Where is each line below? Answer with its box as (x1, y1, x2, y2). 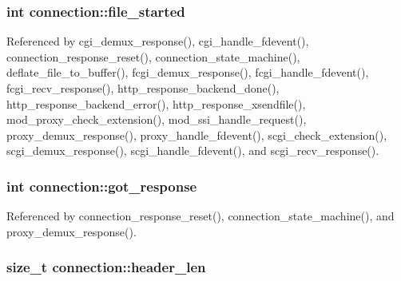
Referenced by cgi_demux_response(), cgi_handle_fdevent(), (6, 33, 309, 49)
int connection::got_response (6, 176, 197, 196)
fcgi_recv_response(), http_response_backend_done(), (6, 80, 280, 96)
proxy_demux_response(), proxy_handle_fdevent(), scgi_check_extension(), (6, 126, 387, 143)
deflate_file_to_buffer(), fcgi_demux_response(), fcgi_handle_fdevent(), (6, 64, 369, 81)
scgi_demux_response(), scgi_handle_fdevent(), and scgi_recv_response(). (6, 142, 379, 159)
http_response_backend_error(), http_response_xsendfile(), (6, 95, 306, 112)
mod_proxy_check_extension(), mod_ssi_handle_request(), (6, 111, 307, 128)
